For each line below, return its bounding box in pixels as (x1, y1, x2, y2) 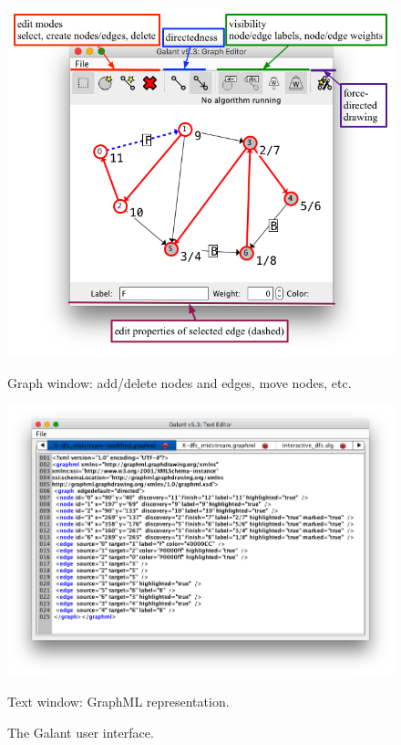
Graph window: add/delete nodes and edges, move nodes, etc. (7, 373, 352, 393)
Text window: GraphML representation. (7, 691, 230, 710)
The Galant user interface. (7, 722, 154, 741)
